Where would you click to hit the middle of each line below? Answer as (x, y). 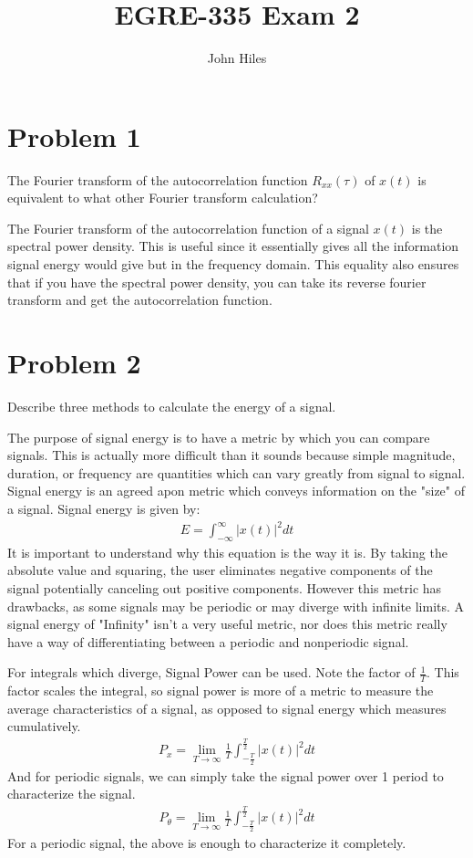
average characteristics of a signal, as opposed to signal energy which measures (227, 708)
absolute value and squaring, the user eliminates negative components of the (220, 570)
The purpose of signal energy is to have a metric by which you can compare (219, 437)
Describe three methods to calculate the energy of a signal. (172, 406)
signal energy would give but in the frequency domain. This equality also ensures (233, 264)
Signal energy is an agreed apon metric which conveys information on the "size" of (236, 491)
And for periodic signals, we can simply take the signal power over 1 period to (226, 775)
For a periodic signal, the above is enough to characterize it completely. (207, 843)
